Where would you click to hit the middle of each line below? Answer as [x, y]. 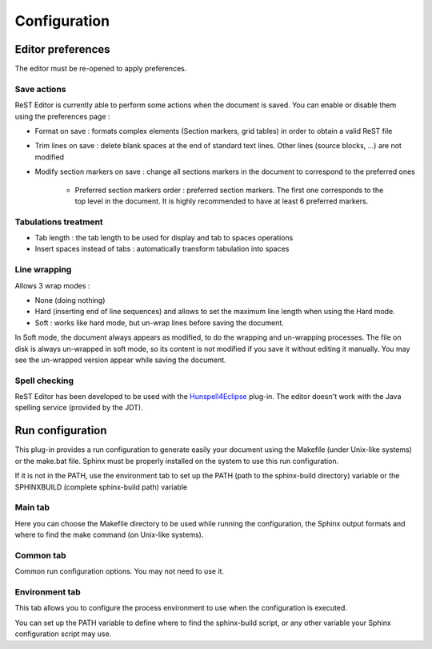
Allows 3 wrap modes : [52, 285]
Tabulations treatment [59, 222]
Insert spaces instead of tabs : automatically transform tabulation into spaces [162, 249]
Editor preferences [63, 49]
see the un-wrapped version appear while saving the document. [121, 360]
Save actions [40, 89]
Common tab [40, 555]
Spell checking [44, 381]
